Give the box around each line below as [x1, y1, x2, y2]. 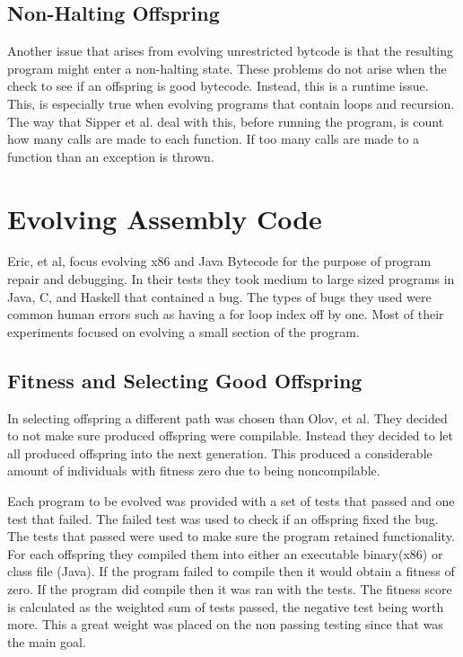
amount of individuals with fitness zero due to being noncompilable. [7, 461, 380, 480]
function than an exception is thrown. [7, 146, 214, 165]
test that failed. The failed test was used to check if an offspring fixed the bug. [7, 509, 439, 528]
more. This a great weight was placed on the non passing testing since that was [7, 615, 443, 634]
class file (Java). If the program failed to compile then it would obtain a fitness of [7, 562, 455, 581]
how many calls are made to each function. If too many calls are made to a [7, 129, 420, 148]
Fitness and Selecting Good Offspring [7, 366, 363, 394]
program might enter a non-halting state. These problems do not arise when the [7, 58, 447, 77]
